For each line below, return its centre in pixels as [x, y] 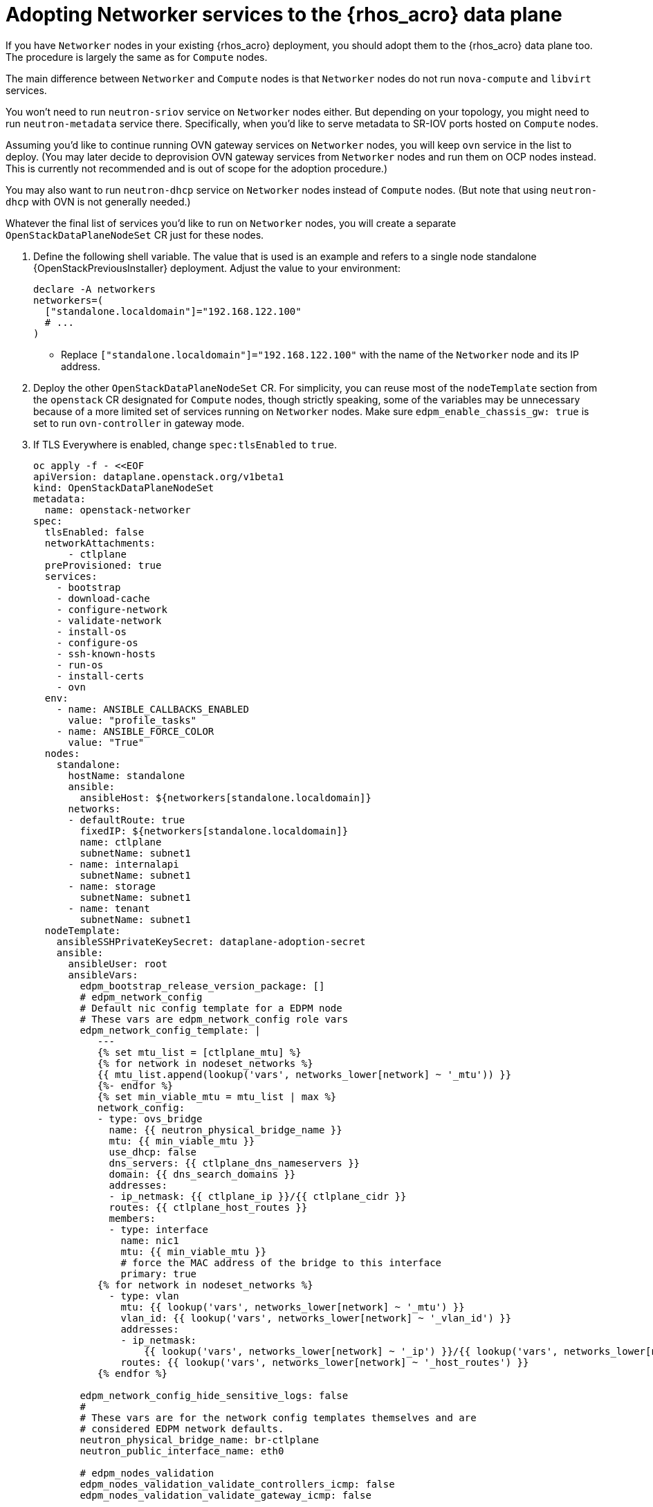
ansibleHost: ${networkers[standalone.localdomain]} [226, 797]
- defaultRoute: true [127, 820]
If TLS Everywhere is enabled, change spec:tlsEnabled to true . [185, 444]
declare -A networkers [95, 289]
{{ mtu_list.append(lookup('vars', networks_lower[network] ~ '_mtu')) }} [304, 1074]
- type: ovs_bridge [150, 1118]
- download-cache [103, 598]
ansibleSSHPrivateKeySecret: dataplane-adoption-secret [211, 941]
